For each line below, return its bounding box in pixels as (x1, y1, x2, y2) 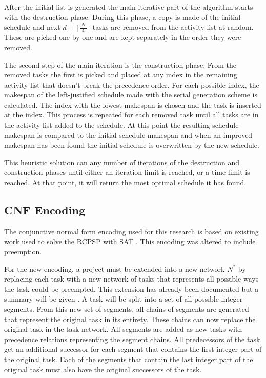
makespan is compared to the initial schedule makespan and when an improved (4, 129, 253, 140)
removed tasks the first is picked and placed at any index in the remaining (4, 69, 237, 80)
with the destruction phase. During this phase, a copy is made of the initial (4, 11, 241, 22)
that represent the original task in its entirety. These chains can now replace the (4, 313, 256, 324)
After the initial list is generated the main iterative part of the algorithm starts (4, 2, 253, 12)
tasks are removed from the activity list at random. (92, 22, 254, 32)
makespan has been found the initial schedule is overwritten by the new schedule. (4, 140, 259, 150)
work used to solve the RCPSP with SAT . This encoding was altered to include (4, 236, 256, 247)
